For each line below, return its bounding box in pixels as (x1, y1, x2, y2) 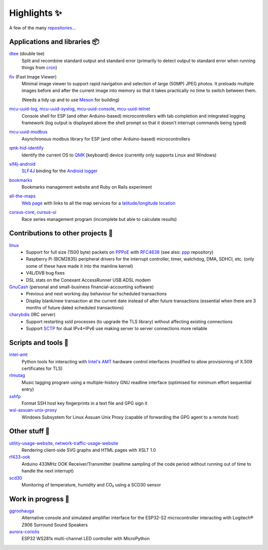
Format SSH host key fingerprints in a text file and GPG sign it (21, 400, 147, 406)
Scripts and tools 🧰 (9, 339, 69, 347)
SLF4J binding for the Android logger (21, 168, 98, 174)
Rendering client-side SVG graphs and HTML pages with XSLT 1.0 (21, 447, 156, 453)
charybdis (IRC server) (9, 312, 56, 318)
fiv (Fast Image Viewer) (9, 73, 57, 79)
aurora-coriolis (9, 529, 40, 535)
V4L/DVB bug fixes (26, 270, 65, 276)
